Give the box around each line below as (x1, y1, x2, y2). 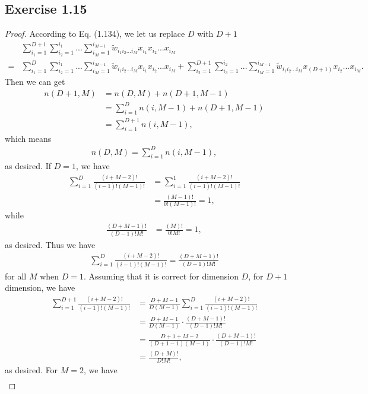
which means (5, 132, 52, 144)
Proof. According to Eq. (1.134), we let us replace (5, 27, 185, 40)
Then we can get (5, 75, 65, 88)
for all (5, 269, 27, 282)
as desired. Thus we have (5, 238, 96, 250)
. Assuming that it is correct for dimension (83, 269, 239, 282)
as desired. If (5, 160, 51, 172)
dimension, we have (5, 281, 75, 294)
